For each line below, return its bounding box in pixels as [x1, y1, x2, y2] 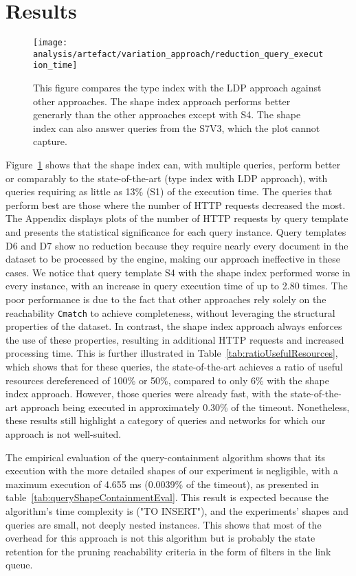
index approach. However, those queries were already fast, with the [5, 386, 287, 401]
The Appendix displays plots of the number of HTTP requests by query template [5, 211, 348, 225]
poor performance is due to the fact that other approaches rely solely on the [5, 292, 326, 306]
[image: [33, 38, 68, 48]
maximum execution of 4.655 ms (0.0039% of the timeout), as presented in [5, 476, 320, 491]
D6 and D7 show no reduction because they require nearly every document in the [5, 238, 348, 252]
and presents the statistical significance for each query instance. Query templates [5, 225, 346, 239]
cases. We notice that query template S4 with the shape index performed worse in [5, 265, 351, 279]
